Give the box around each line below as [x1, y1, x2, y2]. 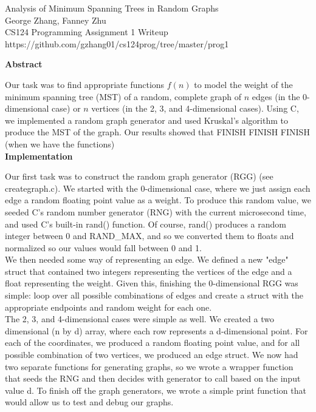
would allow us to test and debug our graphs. [5, 396, 174, 408]
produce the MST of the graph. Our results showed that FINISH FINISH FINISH [5, 126, 310, 138]
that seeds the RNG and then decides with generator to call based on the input [5, 372, 301, 385]
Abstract [5, 58, 43, 70]
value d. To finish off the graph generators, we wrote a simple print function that [5, 383, 306, 396]
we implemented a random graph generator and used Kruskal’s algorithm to [5, 113, 288, 126]
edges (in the [252, 90, 300, 103]
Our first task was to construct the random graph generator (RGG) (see [5, 170, 273, 183]
